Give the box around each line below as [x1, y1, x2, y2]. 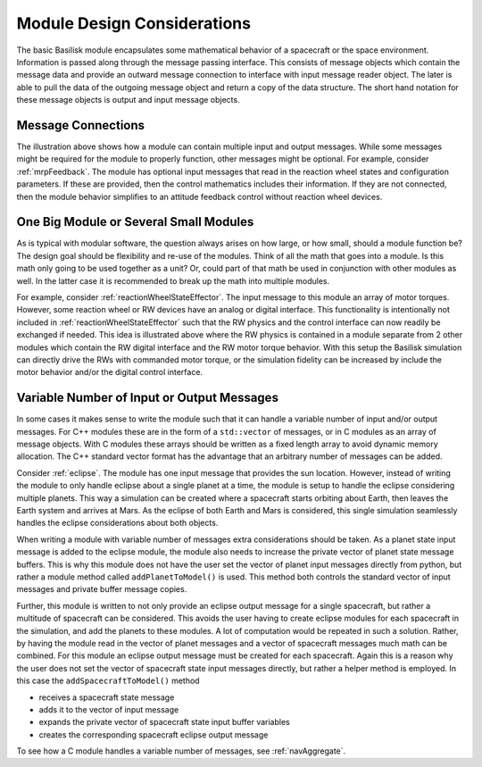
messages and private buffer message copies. [16, 584, 187, 595]
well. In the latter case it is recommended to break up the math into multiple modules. [16, 275, 330, 286]
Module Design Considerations [16, 13, 252, 33]
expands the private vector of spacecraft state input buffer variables [38, 717, 290, 728]
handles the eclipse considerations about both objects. [16, 518, 219, 529]
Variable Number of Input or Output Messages [16, 390, 278, 405]
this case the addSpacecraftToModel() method [16, 675, 200, 687]
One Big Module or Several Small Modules [16, 214, 254, 229]
